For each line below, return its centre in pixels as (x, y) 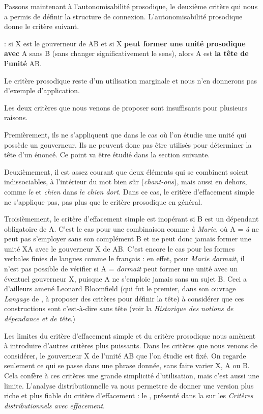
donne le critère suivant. (42, 26)
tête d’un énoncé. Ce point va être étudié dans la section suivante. (107, 155)
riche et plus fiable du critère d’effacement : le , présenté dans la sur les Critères (129, 395)
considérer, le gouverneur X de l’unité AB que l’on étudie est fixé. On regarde (125, 355)
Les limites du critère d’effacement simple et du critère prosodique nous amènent (130, 335)
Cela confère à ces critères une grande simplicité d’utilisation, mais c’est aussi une (132, 375)
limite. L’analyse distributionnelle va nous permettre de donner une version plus (129, 385)
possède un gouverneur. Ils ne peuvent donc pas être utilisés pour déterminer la (128, 144)
